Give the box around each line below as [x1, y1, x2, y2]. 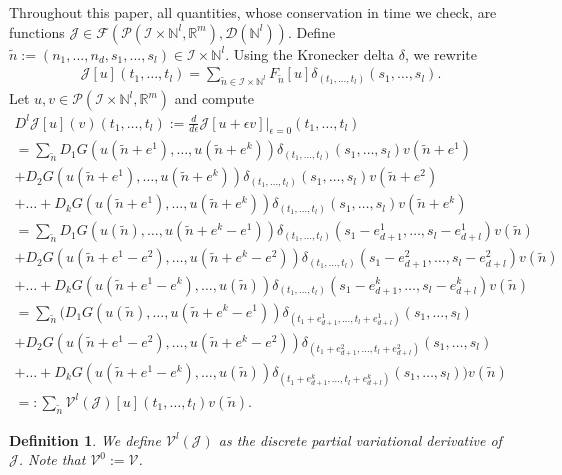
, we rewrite [404, 43, 477, 64]
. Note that [18, 449, 86, 470]
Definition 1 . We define [9, 429, 161, 450]
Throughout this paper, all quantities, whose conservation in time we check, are [9, 2, 497, 22]
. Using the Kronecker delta [225, 43, 395, 64]
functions [9, 21, 65, 42]
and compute [174, 88, 255, 109]
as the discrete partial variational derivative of [218, 429, 502, 450]
